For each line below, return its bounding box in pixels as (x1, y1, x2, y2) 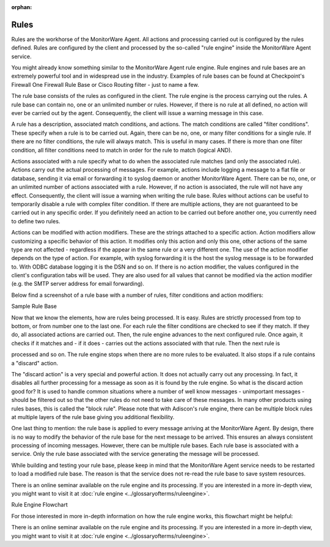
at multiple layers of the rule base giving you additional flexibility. (11, 413, 175, 420)
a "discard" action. (11, 359, 59, 367)
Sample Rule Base (11, 303, 57, 310)
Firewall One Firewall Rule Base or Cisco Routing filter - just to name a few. (11, 81, 199, 88)
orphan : (11, 4, 32, 10)
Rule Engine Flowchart (11, 501, 68, 508)
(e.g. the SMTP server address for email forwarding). (11, 280, 145, 288)
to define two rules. (11, 217, 61, 225)
